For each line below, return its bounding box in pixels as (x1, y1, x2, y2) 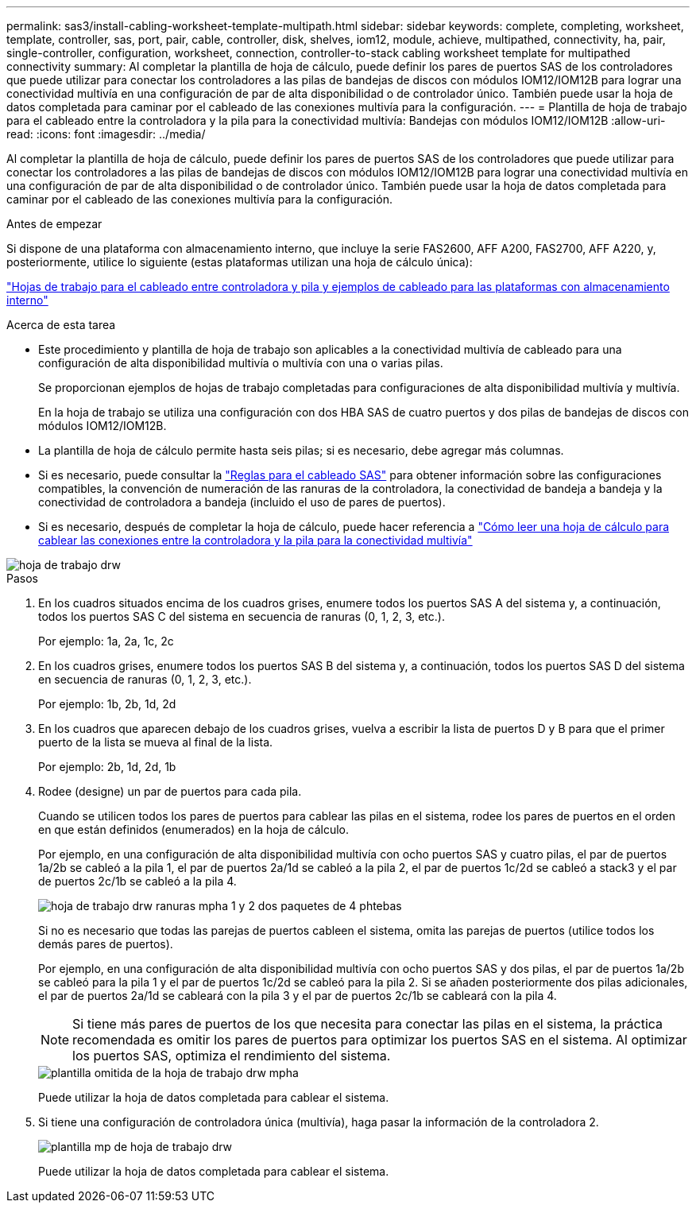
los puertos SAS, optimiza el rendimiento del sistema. (72, 1048, 391, 1064)
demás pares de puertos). (38, 937, 173, 951)
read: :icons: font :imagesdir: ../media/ (6, 127, 206, 141)
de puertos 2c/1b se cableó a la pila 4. (38, 874, 237, 888)
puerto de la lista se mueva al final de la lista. (38, 735, 273, 749)
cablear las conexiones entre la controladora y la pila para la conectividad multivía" (38, 533, 473, 547)
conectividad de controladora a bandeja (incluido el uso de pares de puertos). (38, 495, 446, 509)
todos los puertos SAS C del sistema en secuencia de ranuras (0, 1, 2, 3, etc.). (38, 610, 445, 623)
